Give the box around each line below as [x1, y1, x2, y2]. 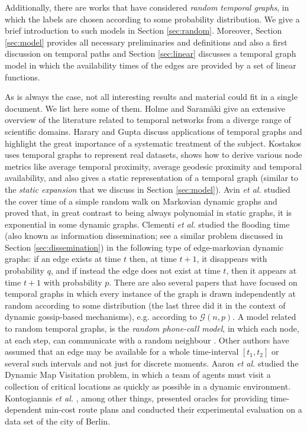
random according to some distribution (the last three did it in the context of [5, 299, 286, 311]
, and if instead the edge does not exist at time [50, 264, 221, 277]
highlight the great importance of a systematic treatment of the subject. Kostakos [5, 137, 301, 149]
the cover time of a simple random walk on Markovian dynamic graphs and [5, 195, 277, 207]
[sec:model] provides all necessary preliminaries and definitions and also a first [5, 35, 287, 48]
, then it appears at [226, 264, 297, 277]
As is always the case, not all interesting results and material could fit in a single [5, 90, 298, 103]
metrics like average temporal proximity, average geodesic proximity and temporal [5, 160, 302, 172]
